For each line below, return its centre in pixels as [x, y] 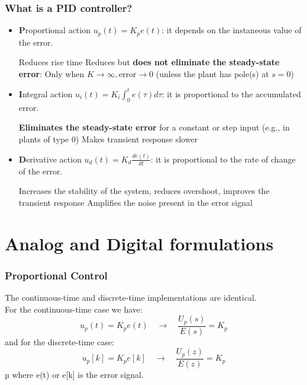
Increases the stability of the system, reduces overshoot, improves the [144, 191]
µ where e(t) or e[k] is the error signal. [74, 374]
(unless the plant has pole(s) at [212, 73]
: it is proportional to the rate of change [223, 159]
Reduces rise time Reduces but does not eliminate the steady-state [149, 62]
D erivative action [50, 159]
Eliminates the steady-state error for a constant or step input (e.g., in [154, 127]
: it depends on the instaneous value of [232, 30]
